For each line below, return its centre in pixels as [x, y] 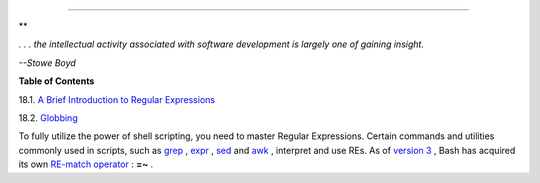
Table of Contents [56, 81]
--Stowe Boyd [47, 62]
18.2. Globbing [48, 117]
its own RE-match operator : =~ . [86, 164]
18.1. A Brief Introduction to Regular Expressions [116, 99]
